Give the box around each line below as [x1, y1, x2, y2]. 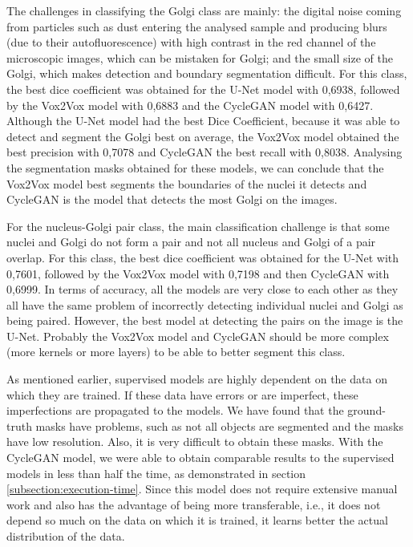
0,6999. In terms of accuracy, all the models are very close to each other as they [6, 281, 399, 298]
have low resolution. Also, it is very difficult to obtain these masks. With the [6, 433, 383, 450]
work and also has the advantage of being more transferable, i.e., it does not [6, 496, 381, 513]
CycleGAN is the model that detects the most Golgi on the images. [6, 191, 338, 208]
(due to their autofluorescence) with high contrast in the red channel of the [6, 34, 376, 51]
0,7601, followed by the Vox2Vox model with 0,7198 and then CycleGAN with [6, 265, 390, 282]
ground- [347, 402, 386, 419]
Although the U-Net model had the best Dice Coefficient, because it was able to [6, 112, 400, 129]
